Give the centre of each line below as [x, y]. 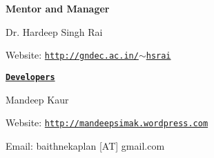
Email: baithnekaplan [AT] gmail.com [85, 145]
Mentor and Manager [58, 8]
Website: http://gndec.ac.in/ [72, 55]
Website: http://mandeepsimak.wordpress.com [107, 122]
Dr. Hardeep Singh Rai [54, 31]
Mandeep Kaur [37, 99]
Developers [30, 77]
